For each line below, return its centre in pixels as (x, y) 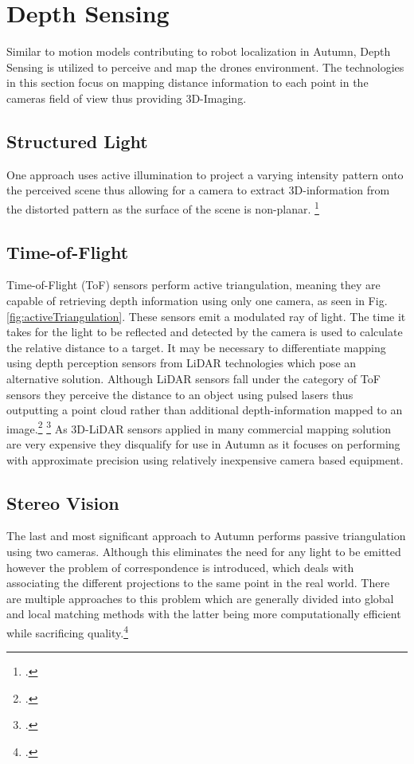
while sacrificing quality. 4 (67, 631)
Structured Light (77, 141)
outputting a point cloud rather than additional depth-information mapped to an (205, 410)
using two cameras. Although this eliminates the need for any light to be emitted (204, 551)
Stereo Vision (63, 502)
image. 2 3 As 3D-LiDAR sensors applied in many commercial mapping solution (199, 427)
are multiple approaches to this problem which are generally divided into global (200, 598)
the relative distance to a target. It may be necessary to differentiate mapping (196, 347)
